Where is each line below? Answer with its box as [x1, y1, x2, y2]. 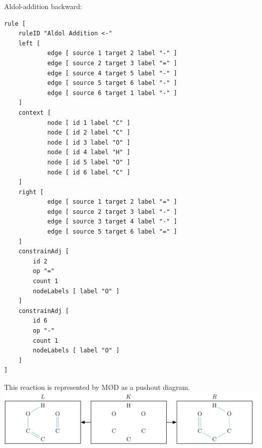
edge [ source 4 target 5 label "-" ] [47, 69, 177, 77]
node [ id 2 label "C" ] [47, 129, 130, 137]
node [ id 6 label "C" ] [47, 168, 130, 176]
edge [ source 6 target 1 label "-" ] [47, 89, 177, 97]
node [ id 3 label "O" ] [47, 139, 130, 146]
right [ [18, 188, 44, 196]
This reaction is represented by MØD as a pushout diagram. [4, 381, 190, 392]
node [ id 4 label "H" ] [47, 149, 130, 156]
